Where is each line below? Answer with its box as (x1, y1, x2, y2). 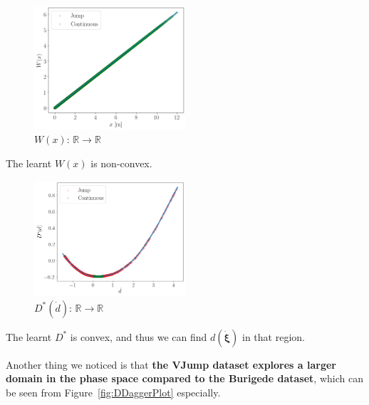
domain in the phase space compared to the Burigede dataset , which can (6, 371, 363, 386)
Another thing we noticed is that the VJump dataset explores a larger (6, 357, 337, 372)
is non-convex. (90, 156, 152, 171)
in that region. (242, 329, 305, 344)
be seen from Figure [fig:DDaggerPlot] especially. (6, 384, 221, 399)
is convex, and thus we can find (70, 329, 207, 344)
